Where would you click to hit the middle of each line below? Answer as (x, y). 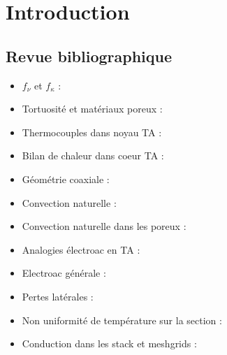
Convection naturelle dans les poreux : (104, 226)
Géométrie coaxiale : (66, 179)
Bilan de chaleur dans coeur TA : (93, 155)
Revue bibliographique (89, 56)
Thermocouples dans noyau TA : (92, 132)
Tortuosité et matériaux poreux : (92, 109)
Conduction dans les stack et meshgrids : (109, 343)
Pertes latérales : (58, 296)
